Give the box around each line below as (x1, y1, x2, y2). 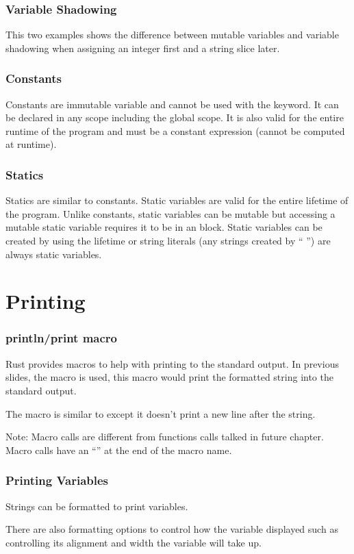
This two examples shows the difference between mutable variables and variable (5, 27, 339, 42)
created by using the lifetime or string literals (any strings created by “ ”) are (5, 234, 331, 247)
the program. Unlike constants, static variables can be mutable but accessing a (5, 206, 336, 221)
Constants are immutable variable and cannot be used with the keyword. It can (5, 97, 339, 111)
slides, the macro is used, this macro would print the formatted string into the (5, 370, 333, 384)
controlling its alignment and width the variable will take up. (5, 535, 262, 549)
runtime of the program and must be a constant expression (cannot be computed (5, 123, 345, 138)
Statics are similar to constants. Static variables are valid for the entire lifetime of (5, 193, 349, 207)
